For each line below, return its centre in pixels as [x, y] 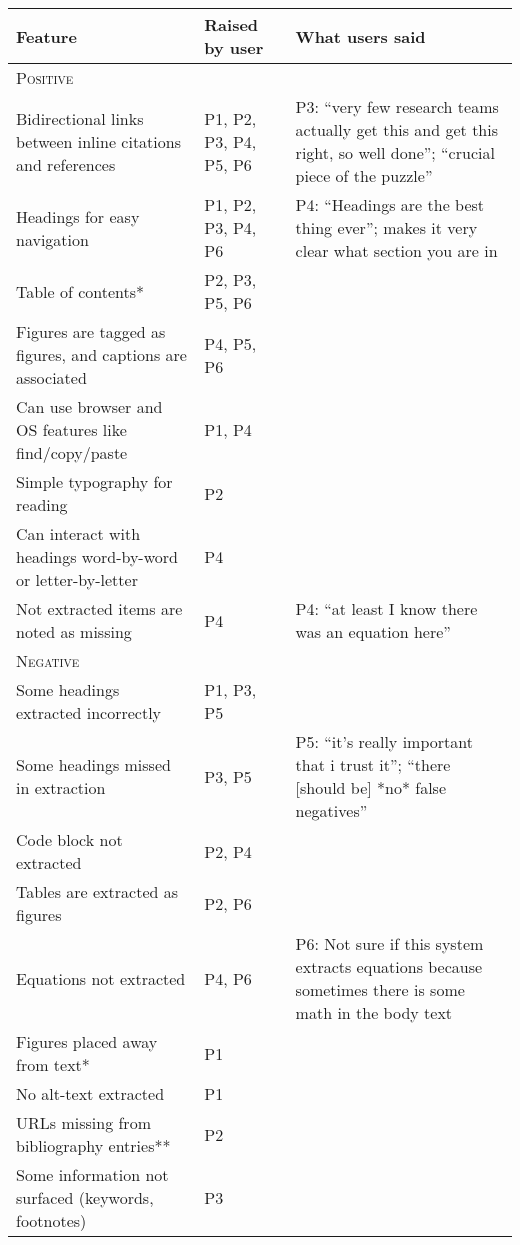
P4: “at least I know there [386, 608]
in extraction [61, 787]
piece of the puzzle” [364, 175]
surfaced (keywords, [85, 1197]
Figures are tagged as [91, 331]
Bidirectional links [80, 118]
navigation [52, 239]
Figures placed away [87, 1041]
